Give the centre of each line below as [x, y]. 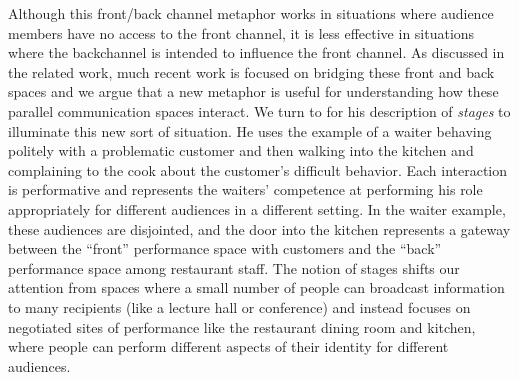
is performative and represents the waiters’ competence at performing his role [245, 189]
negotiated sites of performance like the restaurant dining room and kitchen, [242, 326]
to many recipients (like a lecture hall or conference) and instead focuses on [239, 306]
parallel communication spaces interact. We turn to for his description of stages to [259, 110]
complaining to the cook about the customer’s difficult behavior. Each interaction [258, 169]
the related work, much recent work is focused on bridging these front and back [251, 71]
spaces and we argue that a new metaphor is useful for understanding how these [253, 91]
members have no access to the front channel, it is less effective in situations [241, 32]
